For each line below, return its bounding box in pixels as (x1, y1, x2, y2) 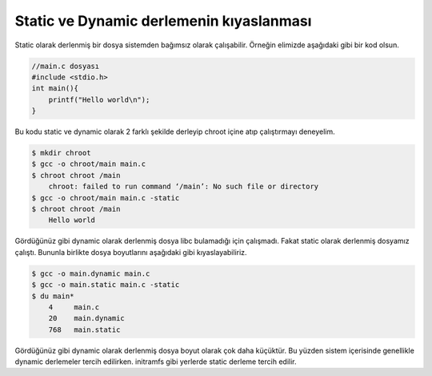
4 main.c (48, 302, 100, 312)
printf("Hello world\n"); (48, 95, 150, 104)
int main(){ (31, 84, 79, 93)
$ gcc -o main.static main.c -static (31, 281, 180, 289)
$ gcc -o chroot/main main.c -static (31, 193, 180, 202)
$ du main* (31, 291, 74, 301)
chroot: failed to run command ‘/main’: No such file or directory (48, 182, 319, 192)
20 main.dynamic (48, 313, 126, 323)
